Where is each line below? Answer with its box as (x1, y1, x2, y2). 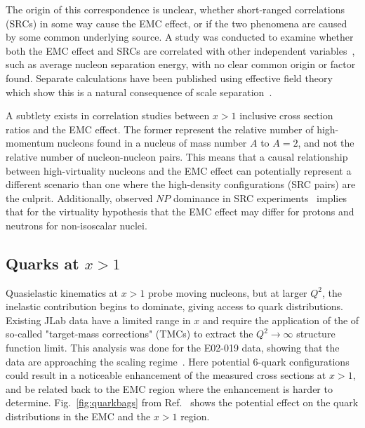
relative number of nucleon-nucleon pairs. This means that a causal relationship (6, 149, 348, 163)
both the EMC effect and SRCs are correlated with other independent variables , (6, 43, 355, 58)
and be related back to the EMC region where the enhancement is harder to (6, 381, 333, 396)
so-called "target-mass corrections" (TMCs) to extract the (6, 326, 253, 341)
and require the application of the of (202, 312, 359, 327)
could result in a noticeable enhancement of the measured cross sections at (6, 368, 326, 382)
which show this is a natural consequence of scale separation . (6, 84, 272, 99)
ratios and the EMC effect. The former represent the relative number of (6, 121, 314, 136)
